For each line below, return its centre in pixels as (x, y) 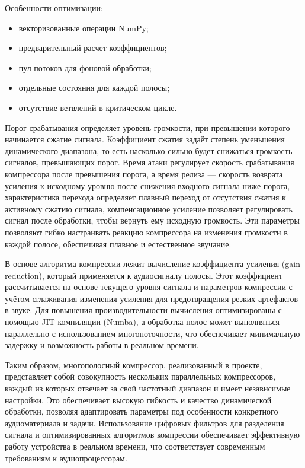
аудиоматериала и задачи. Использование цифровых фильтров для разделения (145, 423)
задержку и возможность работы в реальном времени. (102, 345)
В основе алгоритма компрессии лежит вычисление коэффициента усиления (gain (152, 264)
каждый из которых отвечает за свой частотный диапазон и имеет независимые (148, 388)
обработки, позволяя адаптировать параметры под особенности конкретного (142, 411)
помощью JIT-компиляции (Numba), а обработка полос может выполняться (142, 322)
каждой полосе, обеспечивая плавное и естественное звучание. (118, 243)
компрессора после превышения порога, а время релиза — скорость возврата (144, 173)
